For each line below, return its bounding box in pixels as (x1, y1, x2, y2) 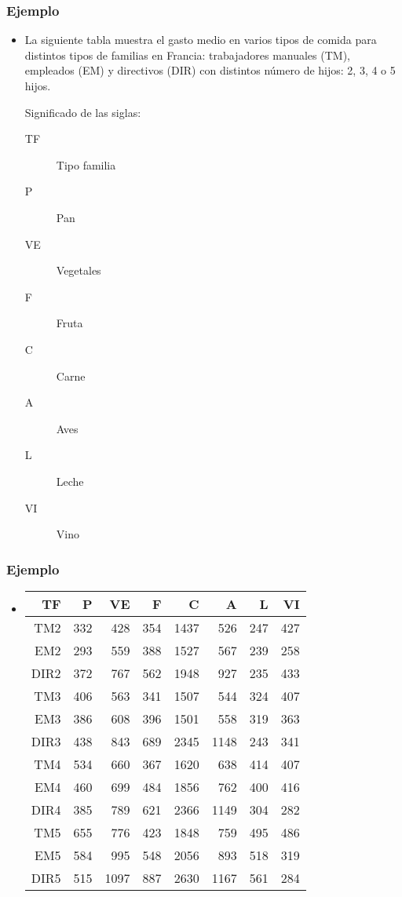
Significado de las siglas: (24, 104, 141, 120)
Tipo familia (56, 156, 116, 173)
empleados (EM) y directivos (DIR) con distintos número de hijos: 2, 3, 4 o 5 (24, 62, 396, 78)
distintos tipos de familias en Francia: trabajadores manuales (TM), (24, 46, 350, 63)
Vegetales (56, 262, 101, 279)
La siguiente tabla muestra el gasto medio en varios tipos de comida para (24, 31, 377, 48)
